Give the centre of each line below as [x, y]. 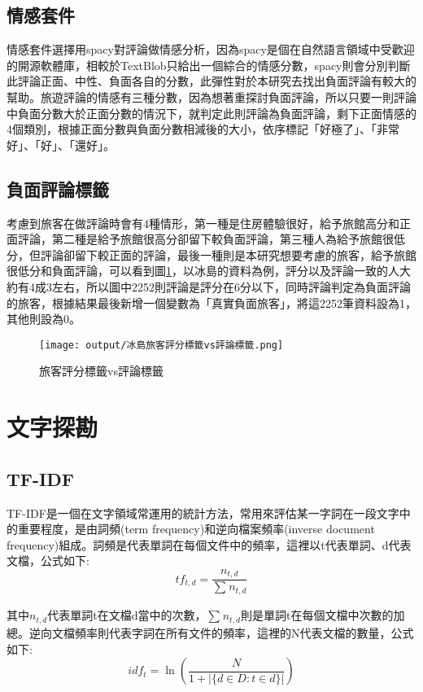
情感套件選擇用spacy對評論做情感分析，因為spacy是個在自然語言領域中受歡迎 [211, 49]
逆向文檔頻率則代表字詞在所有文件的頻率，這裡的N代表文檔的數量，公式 [221, 633]
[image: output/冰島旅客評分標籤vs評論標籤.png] [161, 345]
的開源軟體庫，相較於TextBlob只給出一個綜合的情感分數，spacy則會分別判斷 [209, 65]
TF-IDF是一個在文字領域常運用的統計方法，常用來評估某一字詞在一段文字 [203, 512]
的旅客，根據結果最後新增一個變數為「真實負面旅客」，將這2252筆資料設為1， [211, 302]
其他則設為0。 [44, 319]
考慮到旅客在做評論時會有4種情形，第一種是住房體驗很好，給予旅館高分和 [203, 223]
